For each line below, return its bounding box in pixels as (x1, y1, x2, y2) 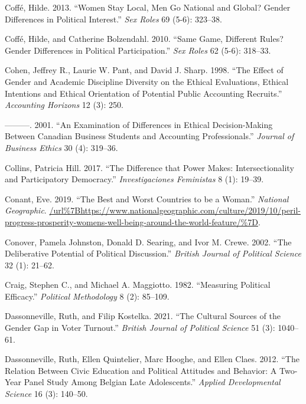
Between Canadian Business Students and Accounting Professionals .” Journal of (5, 130, 294, 142)
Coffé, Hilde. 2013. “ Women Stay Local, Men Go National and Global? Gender (5, 1, 291, 13)
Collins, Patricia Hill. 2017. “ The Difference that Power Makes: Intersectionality (5, 161, 294, 173)
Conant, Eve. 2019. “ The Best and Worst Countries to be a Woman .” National (5, 192, 289, 205)
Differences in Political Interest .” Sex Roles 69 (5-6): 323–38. (5, 12, 222, 25)
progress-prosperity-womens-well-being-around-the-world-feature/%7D (5, 215, 258, 228)
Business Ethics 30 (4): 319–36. (5, 141, 118, 153)
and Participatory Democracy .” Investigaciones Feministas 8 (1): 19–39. (5, 173, 264, 185)
